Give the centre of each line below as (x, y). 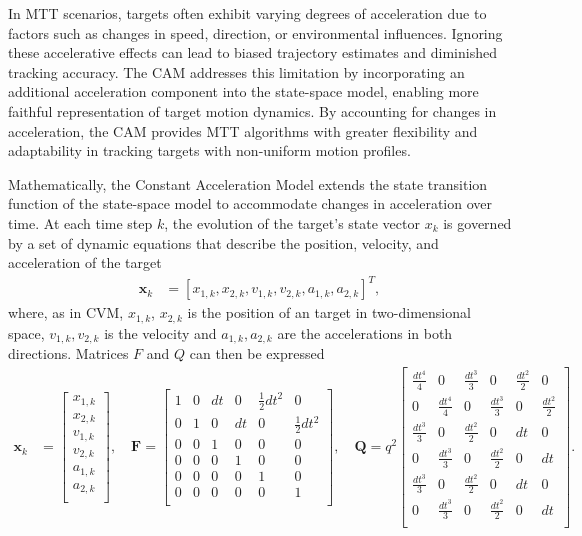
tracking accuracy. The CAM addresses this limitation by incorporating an (236, 71)
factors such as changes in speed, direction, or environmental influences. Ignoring (255, 32)
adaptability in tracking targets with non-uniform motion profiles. (209, 150)
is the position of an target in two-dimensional (329, 312)
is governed (477, 222)
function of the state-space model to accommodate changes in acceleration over (250, 203)
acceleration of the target (85, 262)
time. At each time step (80, 222)
